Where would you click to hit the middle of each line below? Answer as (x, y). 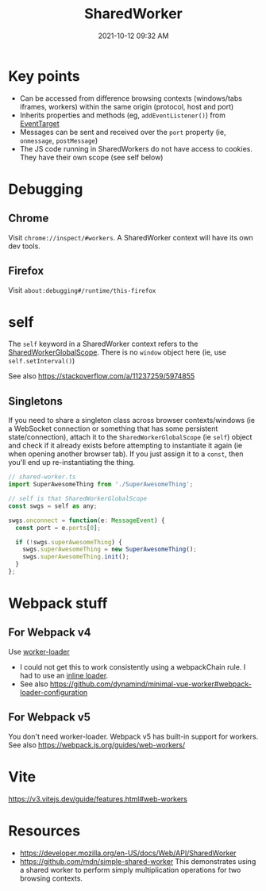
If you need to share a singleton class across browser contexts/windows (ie (132, 421)
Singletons (36, 401)
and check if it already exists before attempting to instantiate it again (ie (125, 446)
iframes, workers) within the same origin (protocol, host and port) (127, 106)
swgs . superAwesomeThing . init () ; (76, 557)
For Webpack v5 (50, 718)
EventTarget (39, 123)
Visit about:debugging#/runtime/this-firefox (82, 290)
